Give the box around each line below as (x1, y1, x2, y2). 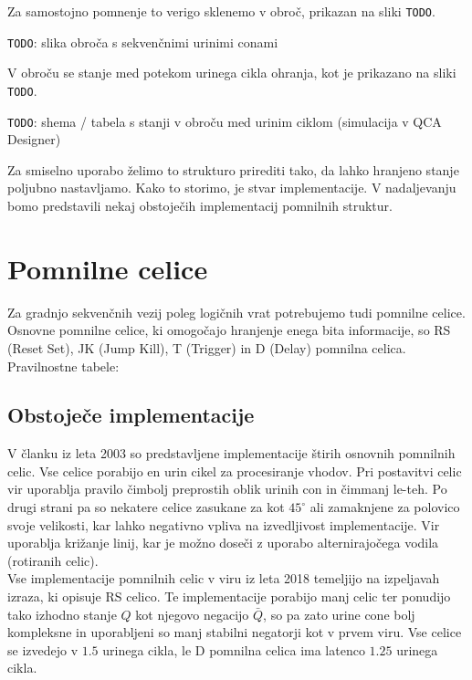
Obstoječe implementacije (7, 401, 255, 429)
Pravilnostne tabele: (7, 356, 120, 375)
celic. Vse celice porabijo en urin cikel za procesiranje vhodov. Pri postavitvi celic (7, 461, 462, 480)
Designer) (7, 130, 61, 149)
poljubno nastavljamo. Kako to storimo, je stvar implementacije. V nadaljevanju (7, 178, 456, 197)
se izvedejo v (7, 640, 79, 659)
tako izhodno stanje (7, 604, 117, 623)
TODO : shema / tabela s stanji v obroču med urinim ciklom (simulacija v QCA (7, 111, 442, 131)
